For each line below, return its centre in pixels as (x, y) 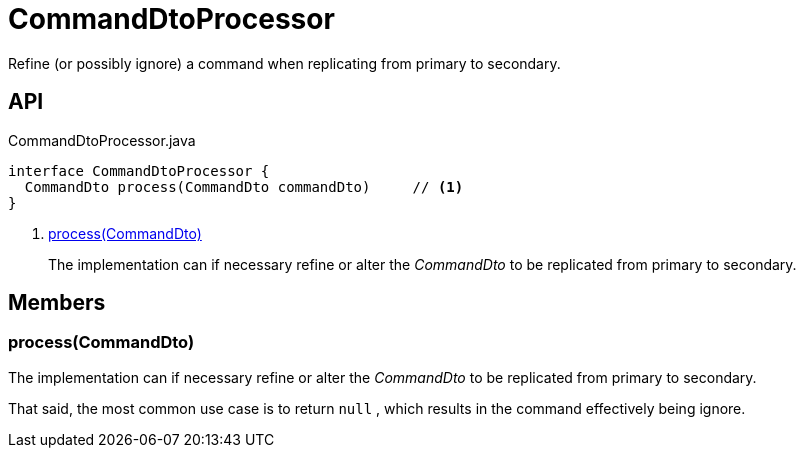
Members (57, 303)
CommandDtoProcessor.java (102, 140)
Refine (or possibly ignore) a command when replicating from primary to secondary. (284, 63)
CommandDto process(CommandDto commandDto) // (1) (244, 186)
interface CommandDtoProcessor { (139, 170)
